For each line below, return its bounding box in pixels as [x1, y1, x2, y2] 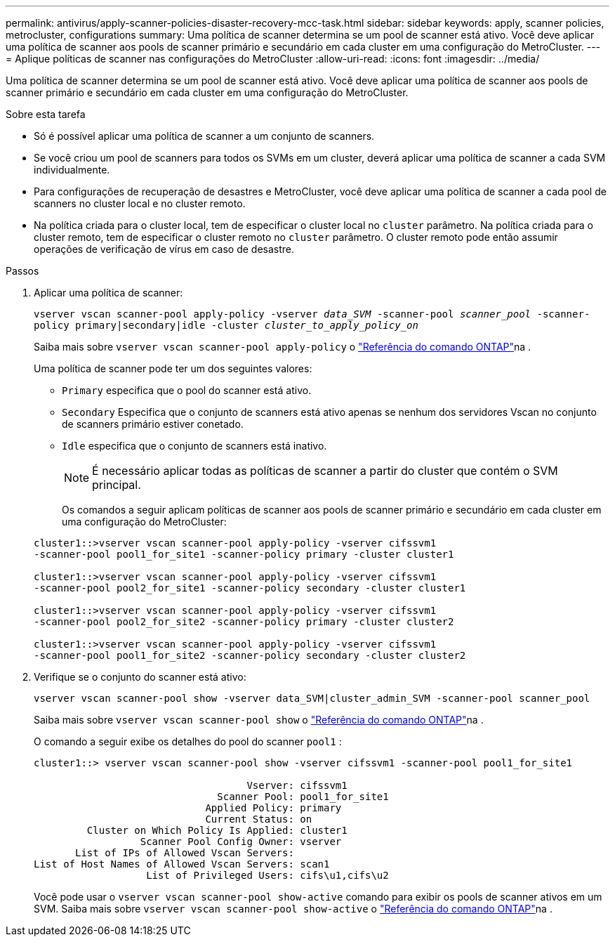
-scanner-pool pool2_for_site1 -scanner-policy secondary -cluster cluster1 [34, 582, 466, 594]
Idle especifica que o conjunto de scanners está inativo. [62, 440, 327, 452]
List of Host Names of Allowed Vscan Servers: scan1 [34, 858, 330, 870]
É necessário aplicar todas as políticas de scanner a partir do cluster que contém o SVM [92, 464, 558, 478]
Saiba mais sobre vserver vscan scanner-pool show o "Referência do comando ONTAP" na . [34, 714, 484, 726]
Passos [6, 265, 39, 277]
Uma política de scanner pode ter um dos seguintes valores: [34, 362, 312, 374]
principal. [92, 478, 141, 492]
